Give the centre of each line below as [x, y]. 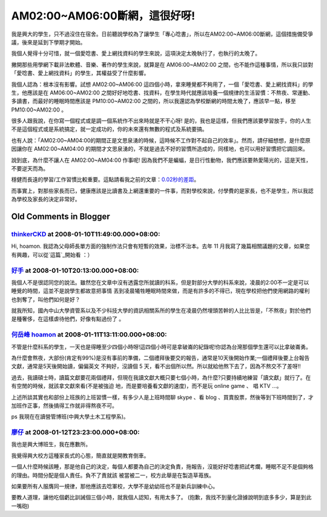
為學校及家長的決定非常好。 [46, 199]
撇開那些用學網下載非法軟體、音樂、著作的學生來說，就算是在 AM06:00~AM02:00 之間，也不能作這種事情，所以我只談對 [162, 64]
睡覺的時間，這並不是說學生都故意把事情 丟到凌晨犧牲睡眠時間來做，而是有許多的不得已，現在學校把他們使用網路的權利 [160, 291]
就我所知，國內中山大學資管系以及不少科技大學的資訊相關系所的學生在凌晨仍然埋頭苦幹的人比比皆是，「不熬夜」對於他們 [161, 311]
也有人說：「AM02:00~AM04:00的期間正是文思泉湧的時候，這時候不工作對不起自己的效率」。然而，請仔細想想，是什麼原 [161, 140]
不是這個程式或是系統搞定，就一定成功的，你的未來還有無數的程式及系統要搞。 [109, 129]
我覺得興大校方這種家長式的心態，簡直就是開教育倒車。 [80, 455]
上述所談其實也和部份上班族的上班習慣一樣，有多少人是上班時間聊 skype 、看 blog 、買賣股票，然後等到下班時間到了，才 [163, 397]
